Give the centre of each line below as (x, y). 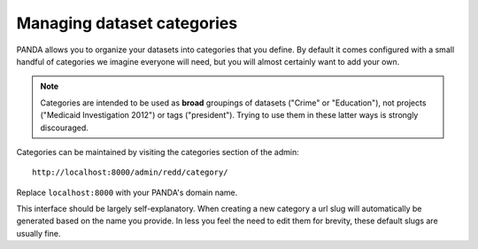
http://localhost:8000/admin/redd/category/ (131, 172)
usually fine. (39, 233)
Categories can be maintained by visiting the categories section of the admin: (158, 152)
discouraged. (64, 128)
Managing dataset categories (127, 23)
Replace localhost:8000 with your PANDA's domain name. (127, 192)
